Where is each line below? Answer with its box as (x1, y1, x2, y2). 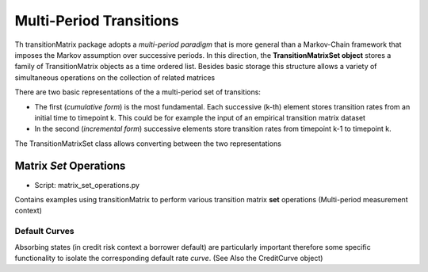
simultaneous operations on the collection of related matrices (14, 72, 216, 82)
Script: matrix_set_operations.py (34, 180, 140, 190)
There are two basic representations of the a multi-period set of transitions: (14, 87, 262, 97)
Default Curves (14, 226, 75, 237)
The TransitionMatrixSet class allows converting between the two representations (14, 139, 281, 148)
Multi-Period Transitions (14, 12, 179, 29)
